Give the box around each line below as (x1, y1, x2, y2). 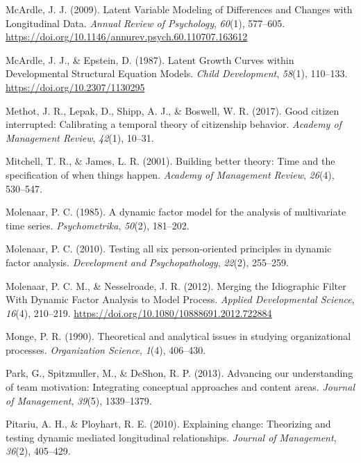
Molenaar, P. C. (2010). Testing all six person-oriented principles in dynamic (6, 241, 332, 256)
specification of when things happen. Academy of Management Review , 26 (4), (6, 167, 335, 181)
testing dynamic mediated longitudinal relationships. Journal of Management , (6, 430, 337, 444)
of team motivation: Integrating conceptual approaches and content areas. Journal (6, 380, 355, 394)
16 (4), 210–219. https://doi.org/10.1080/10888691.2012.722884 (6, 305, 272, 320)
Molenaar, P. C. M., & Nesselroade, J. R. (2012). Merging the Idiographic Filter (6, 278, 346, 293)
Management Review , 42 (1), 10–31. (6, 130, 154, 145)
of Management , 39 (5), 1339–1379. (6, 393, 152, 407)
